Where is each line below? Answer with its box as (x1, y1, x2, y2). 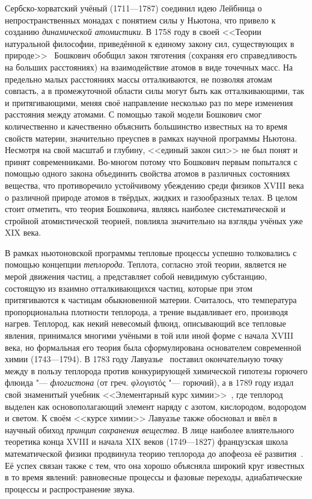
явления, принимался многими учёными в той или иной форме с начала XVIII (5, 329, 294, 342)
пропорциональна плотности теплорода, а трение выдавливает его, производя (5, 305, 289, 318)
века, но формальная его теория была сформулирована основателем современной (5, 341, 301, 353)
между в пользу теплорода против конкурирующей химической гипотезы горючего (5, 364, 308, 377)
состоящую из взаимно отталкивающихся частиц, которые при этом (5, 281, 252, 294)
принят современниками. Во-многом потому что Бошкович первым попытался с (5, 155, 298, 168)
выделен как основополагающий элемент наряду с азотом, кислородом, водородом (5, 400, 307, 412)
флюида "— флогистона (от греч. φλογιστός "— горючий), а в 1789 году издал (5, 376, 294, 389)
